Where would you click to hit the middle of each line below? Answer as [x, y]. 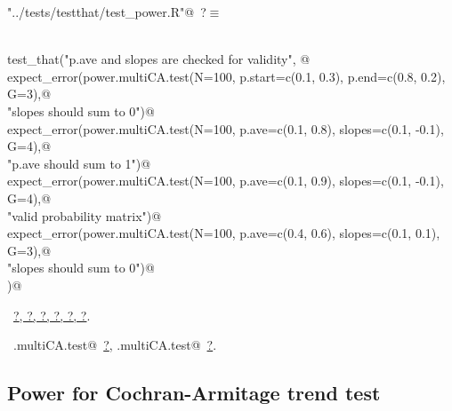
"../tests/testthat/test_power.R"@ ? [107, 12]
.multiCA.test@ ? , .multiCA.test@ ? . [115, 345]
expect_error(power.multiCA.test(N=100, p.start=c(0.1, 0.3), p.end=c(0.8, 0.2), [226, 76]
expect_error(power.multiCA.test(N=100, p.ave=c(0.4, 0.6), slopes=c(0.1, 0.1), [224, 233]
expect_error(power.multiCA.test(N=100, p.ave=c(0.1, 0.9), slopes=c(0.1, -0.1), [226, 181]
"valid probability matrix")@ [85, 215]
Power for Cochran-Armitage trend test [194, 393]
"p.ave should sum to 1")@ [79, 163]
